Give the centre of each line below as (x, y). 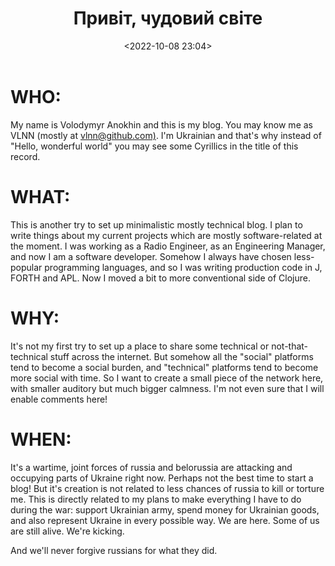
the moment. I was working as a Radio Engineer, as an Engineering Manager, (168, 246)
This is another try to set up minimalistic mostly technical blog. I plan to (156, 224)
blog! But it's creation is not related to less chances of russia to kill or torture (167, 488)
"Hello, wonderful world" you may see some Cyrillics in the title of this (154, 146)
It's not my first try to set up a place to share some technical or (140, 346)
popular (26, 267)
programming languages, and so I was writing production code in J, (183, 267)
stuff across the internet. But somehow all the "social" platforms (181, 356)
